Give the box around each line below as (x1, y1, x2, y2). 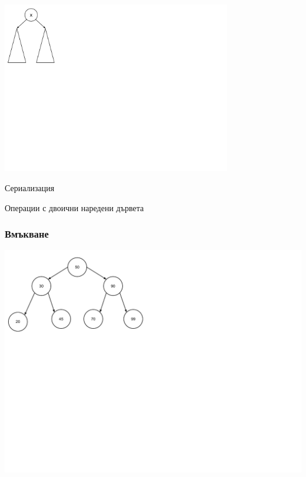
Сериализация (5, 182, 55, 194)
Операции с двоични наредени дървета (5, 201, 144, 214)
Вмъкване (5, 226, 49, 241)
